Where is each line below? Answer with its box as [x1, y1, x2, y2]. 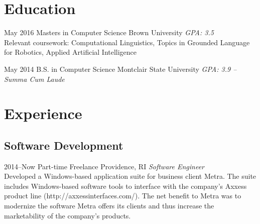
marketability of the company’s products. [4, 210, 131, 220]
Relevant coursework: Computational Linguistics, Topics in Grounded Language [4, 37, 250, 47]
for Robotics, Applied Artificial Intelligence [4, 47, 137, 57]
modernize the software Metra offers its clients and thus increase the [4, 200, 214, 211]
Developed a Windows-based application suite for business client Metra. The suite [4, 171, 256, 181]
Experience [4, 103, 82, 124]
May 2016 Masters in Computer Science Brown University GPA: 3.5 [4, 27, 214, 38]
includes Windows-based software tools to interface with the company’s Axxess [4, 180, 247, 191]
